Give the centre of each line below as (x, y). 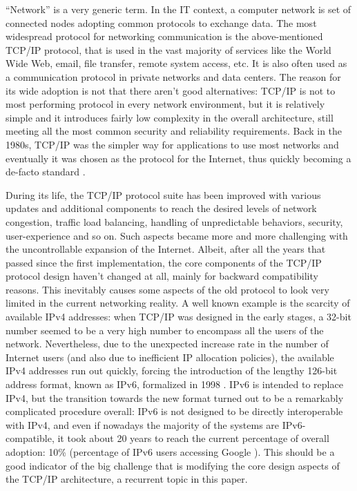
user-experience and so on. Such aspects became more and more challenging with (177, 235)
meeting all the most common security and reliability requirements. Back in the (174, 131)
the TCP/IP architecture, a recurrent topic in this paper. (127, 479)
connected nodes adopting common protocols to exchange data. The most (161, 22)
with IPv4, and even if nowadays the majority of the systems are (143, 424)
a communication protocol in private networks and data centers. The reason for (173, 76)
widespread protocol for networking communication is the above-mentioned (164, 36)
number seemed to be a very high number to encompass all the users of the (165, 330)
